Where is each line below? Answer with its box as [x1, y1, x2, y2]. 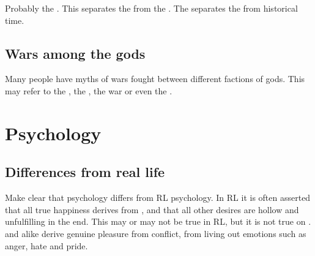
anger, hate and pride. [5, 239, 88, 252]
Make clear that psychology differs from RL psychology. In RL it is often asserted [5, 191, 311, 204]
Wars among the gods [5, 43, 146, 62]
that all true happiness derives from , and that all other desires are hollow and [5, 203, 299, 216]
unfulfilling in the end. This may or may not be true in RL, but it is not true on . [5, 215, 311, 228]
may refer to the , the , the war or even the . [5, 84, 172, 97]
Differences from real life [5, 162, 165, 181]
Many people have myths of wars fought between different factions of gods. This [5, 72, 305, 85]
